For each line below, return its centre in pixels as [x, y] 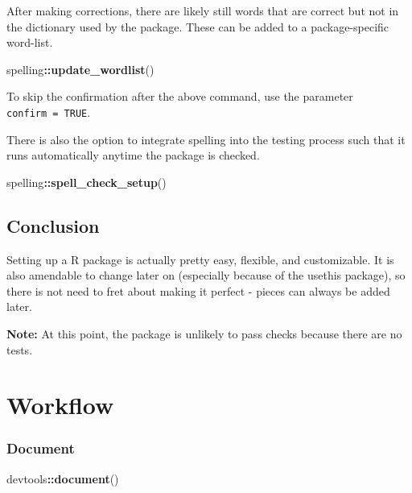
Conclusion [53, 225]
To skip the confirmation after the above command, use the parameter [180, 96]
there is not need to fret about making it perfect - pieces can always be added [198, 290]
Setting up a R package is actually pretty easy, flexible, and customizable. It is [200, 259]
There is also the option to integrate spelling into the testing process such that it [206, 139]
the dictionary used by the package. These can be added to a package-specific [198, 26]
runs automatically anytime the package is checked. [133, 155]
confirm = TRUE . [49, 112]
